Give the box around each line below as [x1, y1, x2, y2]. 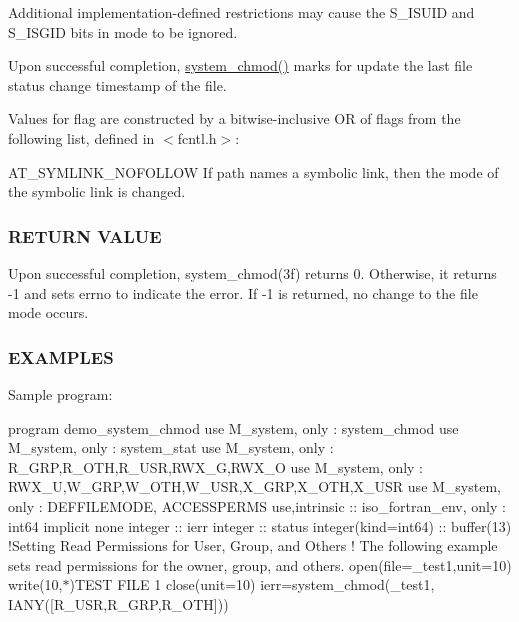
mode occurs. [8, 302, 89, 323]
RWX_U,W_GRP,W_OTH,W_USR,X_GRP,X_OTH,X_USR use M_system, [8, 476, 501, 497]
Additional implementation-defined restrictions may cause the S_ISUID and [8, 2, 475, 22]
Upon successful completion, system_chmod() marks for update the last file [8, 55, 473, 76]
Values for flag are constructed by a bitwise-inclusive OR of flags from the [8, 108, 461, 129]
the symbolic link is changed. [8, 181, 186, 202]
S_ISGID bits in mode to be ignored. [8, 21, 238, 42]
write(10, [8, 574, 63, 595]
